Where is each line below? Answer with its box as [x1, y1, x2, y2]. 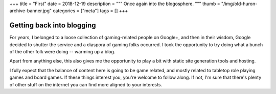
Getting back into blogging [9, 21, 97, 30]
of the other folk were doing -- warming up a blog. [9, 49, 116, 55]
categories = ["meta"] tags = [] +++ [53, 8, 128, 14]
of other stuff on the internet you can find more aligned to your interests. [9, 81, 163, 87]
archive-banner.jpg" [9, 8, 52, 14]
